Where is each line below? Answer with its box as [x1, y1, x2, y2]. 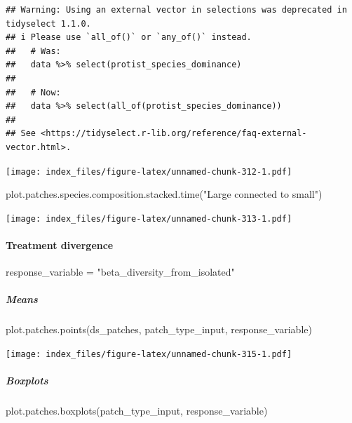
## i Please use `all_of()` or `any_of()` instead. [6, 32, 252, 43]
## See [6, 128, 36, 139]
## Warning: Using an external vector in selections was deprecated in [6, 5, 347, 15]
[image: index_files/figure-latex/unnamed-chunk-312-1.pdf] [6, 166, 292, 177]
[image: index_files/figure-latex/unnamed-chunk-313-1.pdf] [6, 213, 292, 224]
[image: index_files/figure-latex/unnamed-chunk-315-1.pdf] [6, 349, 292, 359]
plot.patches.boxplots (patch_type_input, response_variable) [6, 403, 268, 418]
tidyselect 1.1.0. [6, 18, 91, 29]
